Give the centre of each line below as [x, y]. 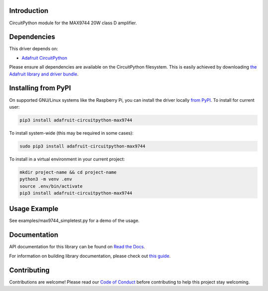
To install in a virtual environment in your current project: [67, 159]
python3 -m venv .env [46, 179]
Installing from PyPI [40, 88]
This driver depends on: [33, 49]
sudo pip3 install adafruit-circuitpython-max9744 [83, 146]
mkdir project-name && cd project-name [68, 172]
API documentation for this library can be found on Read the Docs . [77, 247]
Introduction [29, 11]
